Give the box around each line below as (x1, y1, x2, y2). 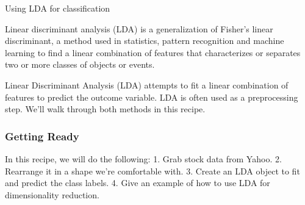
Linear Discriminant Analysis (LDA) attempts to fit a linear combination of (5, 78, 289, 91)
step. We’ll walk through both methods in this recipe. (5, 103, 206, 115)
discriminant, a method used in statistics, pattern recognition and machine (5, 34, 284, 47)
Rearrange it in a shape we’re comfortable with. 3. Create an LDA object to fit (5, 164, 300, 177)
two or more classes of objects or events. (5, 58, 155, 71)
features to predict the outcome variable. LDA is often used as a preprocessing (5, 90, 298, 103)
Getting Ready (5, 128, 79, 143)
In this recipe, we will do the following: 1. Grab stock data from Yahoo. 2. (5, 152, 282, 165)
